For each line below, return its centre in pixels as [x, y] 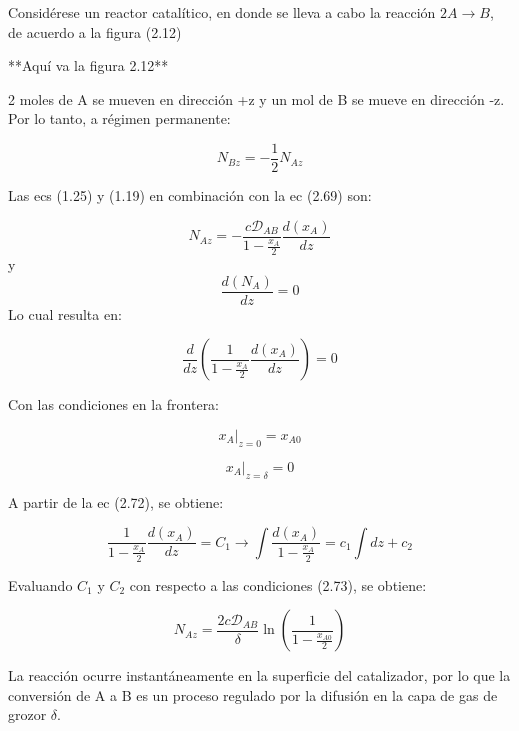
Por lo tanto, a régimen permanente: [119, 118]
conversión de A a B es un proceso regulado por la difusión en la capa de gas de [253, 694]
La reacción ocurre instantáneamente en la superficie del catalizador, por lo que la [259, 675]
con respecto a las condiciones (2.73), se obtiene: [278, 584]
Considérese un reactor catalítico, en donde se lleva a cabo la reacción [222, 12]
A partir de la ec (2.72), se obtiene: [116, 501]
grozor [27, 714]
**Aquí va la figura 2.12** [88, 65]
